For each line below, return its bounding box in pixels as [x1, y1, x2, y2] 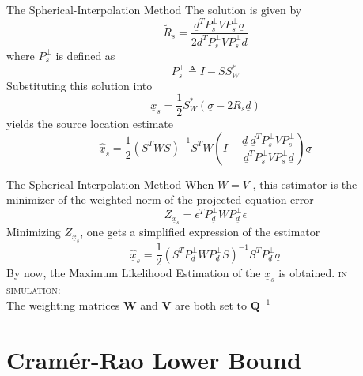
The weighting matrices [6, 297, 120, 314]
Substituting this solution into [6, 77, 153, 93]
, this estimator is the [252, 175, 357, 192]
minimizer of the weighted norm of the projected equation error [6, 191, 314, 208]
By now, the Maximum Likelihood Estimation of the [6, 265, 261, 281]
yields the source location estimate [6, 115, 174, 132]
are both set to [175, 297, 247, 314]
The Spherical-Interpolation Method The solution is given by [6, 2, 302, 17]
